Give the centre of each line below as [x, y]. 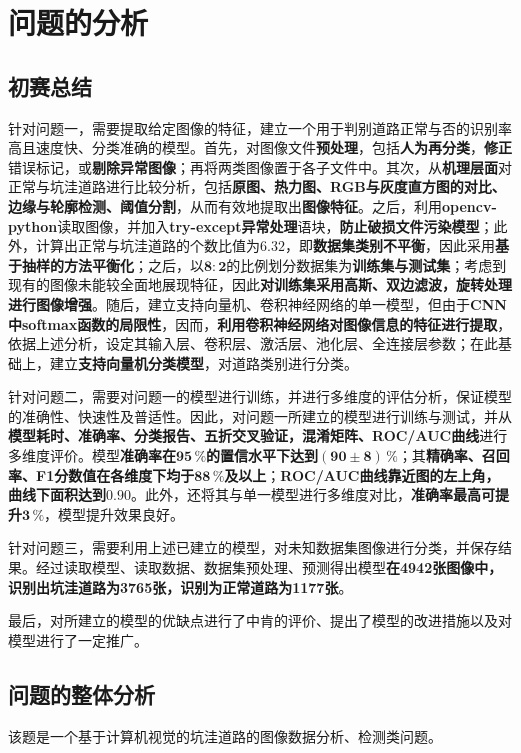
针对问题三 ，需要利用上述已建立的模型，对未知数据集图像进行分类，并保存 [253, 547]
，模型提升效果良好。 [114, 513]
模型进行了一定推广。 [78, 639]
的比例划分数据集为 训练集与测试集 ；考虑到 [366, 264]
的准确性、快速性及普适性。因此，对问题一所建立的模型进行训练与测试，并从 [260, 415]
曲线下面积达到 [57, 494]
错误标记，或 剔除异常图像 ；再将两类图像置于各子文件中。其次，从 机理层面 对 [260, 166]
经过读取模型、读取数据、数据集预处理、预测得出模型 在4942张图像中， [269, 567]
